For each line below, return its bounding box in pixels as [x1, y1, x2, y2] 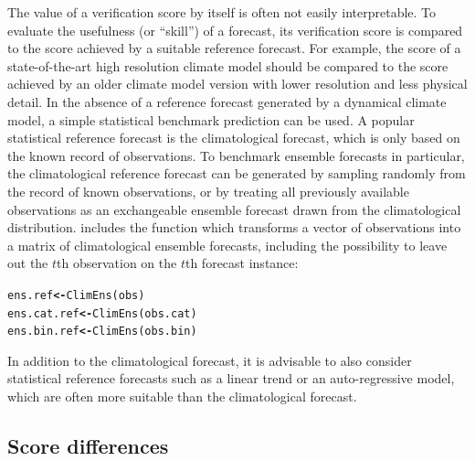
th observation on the [57, 253, 177, 273]
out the [7, 253, 48, 273]
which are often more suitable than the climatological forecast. [7, 387, 357, 406]
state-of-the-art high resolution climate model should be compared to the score [7, 56, 449, 75]
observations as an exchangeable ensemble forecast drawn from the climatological [7, 199, 461, 219]
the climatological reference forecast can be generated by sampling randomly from [7, 164, 466, 183]
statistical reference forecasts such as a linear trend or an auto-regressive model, [7, 369, 455, 388]
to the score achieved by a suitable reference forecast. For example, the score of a [7, 38, 461, 58]
